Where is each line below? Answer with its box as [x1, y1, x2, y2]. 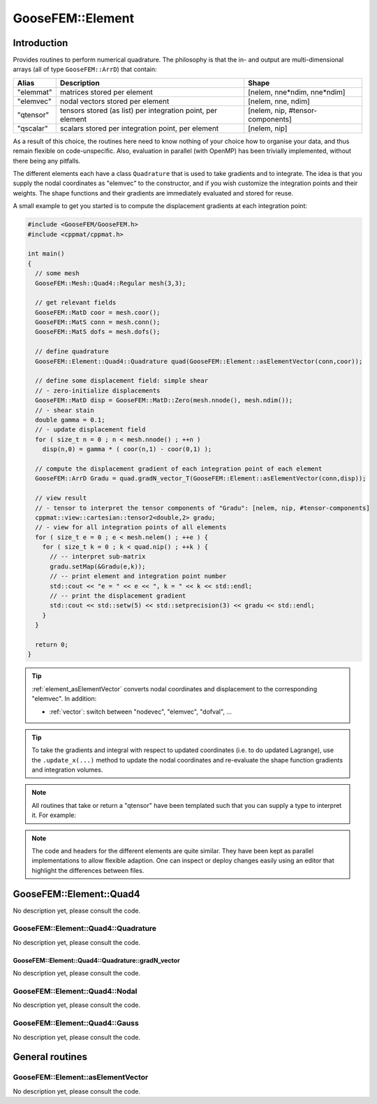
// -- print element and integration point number [50, 573, 227, 580]
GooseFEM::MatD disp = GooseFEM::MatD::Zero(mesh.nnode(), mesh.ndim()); [35, 397, 293, 404]
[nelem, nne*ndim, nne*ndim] [248, 87, 346, 97]
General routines [13, 1051, 87, 1063]
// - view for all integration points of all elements [35, 524, 227, 531]
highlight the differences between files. [31, 866, 145, 874]
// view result [35, 494, 87, 502]
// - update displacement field [35, 426, 146, 434]
